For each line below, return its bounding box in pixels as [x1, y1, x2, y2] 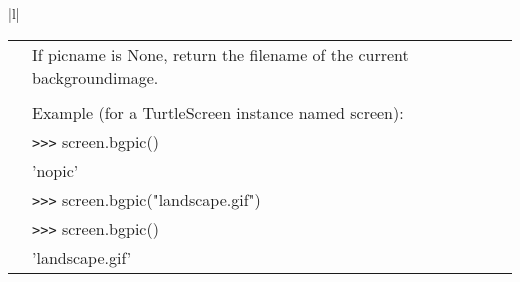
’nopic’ [32, 158, 79, 182]
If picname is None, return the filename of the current [32, 42, 409, 66]
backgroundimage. [32, 65, 159, 89]
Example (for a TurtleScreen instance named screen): [32, 100, 404, 124]
